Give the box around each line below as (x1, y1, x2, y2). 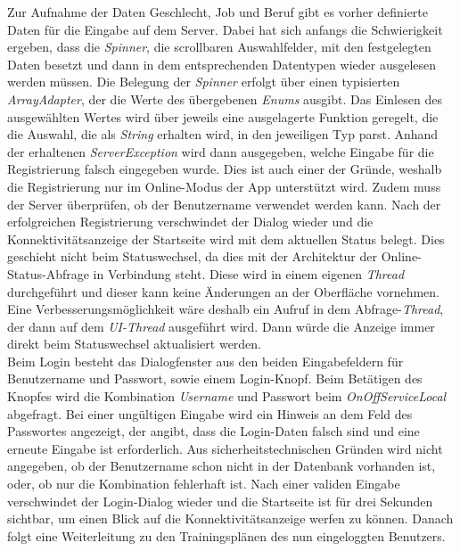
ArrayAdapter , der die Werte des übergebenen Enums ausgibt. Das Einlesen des (7, 89, 442, 108)
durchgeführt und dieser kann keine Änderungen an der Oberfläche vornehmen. (7, 282, 439, 300)
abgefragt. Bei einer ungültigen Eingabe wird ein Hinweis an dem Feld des (7, 404, 413, 423)
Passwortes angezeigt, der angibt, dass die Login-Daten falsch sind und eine (7, 422, 420, 440)
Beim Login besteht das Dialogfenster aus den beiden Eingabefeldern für (7, 351, 404, 370)
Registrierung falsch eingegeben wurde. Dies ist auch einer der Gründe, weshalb (7, 160, 442, 178)
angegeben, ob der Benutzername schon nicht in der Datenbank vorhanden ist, (7, 456, 436, 475)
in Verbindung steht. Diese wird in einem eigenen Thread (93, 264, 405, 283)
